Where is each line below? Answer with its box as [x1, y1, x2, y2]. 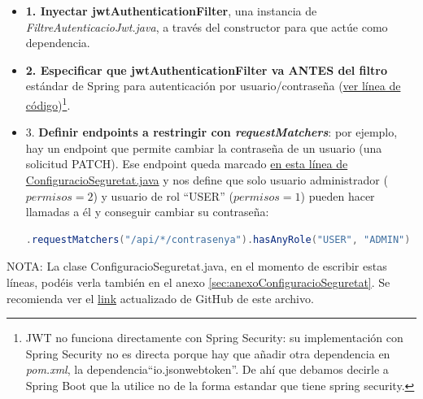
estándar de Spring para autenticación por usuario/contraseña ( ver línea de [25, 77, 401, 94]
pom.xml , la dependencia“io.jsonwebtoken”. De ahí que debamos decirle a [25, 361, 389, 378]
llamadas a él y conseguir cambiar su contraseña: [25, 203, 269, 220]
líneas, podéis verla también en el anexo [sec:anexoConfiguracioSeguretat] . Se [7, 273, 390, 290]
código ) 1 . [25, 93, 71, 113]
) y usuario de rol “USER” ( [93, 187, 233, 204]
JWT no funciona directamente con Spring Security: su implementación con [25, 329, 403, 346]
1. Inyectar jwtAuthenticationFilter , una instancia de [25, 2, 317, 19]
